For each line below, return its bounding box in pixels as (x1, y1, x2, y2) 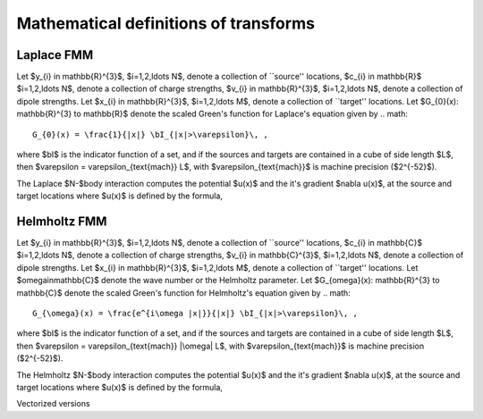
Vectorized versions (16, 398, 90, 409)
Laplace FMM (16, 47, 94, 63)
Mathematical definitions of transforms (16, 13, 315, 33)
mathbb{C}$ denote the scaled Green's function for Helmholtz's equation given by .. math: (16, 287, 351, 298)
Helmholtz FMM (16, 214, 107, 229)
